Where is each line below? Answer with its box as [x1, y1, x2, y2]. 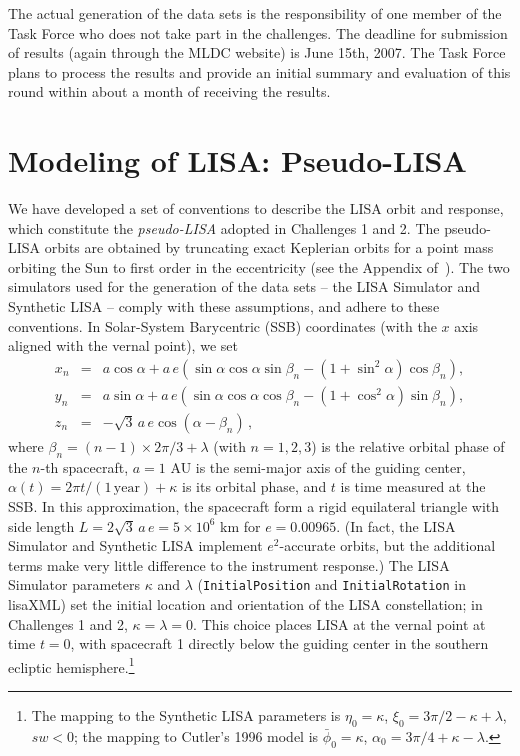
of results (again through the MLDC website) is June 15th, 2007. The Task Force [8, 42, 506, 63]
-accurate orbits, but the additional [279, 535, 496, 556]
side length [8, 515, 75, 536]
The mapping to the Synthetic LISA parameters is [31, 704, 341, 725]
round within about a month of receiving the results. [8, 81, 331, 102]
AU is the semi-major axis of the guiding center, [170, 456, 466, 477]
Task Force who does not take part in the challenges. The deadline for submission [8, 22, 508, 43]
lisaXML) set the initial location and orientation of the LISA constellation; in [8, 593, 483, 614]
